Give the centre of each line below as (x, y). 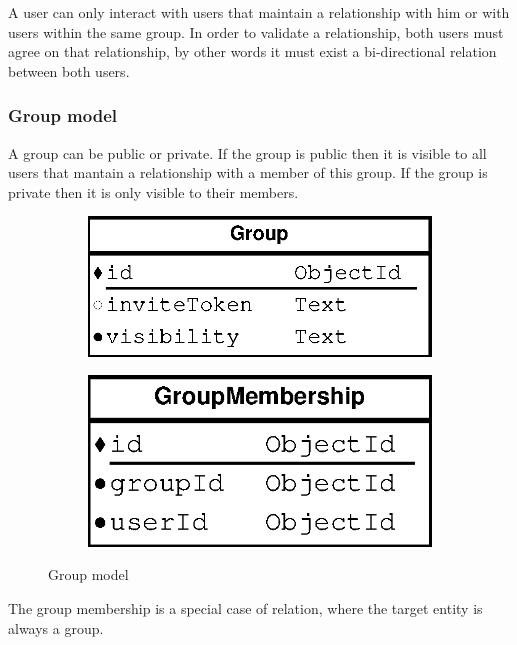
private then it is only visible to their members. (153, 191)
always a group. (56, 627)
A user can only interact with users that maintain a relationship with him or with (259, 12)
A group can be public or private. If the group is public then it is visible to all (247, 152)
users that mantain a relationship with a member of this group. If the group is (248, 172)
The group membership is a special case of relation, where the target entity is (245, 607)
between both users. (69, 70)
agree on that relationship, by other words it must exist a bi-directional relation (252, 51)
